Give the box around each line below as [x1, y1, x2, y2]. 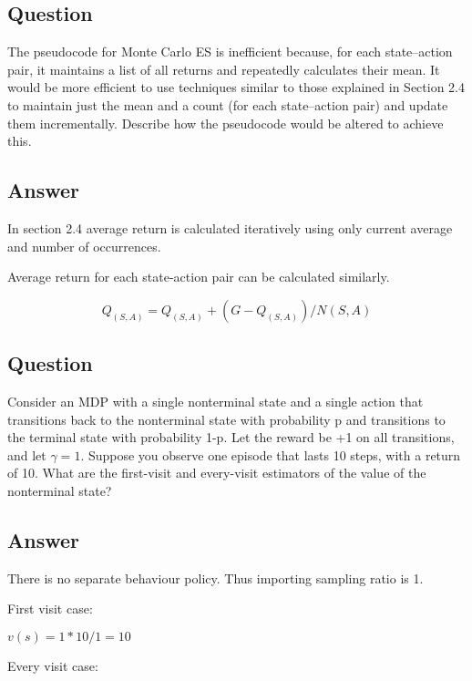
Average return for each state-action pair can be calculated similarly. [7, 267, 390, 286]
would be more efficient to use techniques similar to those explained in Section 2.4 [7, 77, 466, 97]
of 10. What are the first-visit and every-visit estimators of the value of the [7, 463, 426, 482]
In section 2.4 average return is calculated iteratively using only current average [7, 218, 453, 237]
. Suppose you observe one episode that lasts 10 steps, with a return [80, 445, 461, 464]
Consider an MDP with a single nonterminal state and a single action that [7, 391, 424, 410]
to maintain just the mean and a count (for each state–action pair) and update [7, 95, 448, 114]
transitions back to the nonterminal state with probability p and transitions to [7, 409, 446, 428]
